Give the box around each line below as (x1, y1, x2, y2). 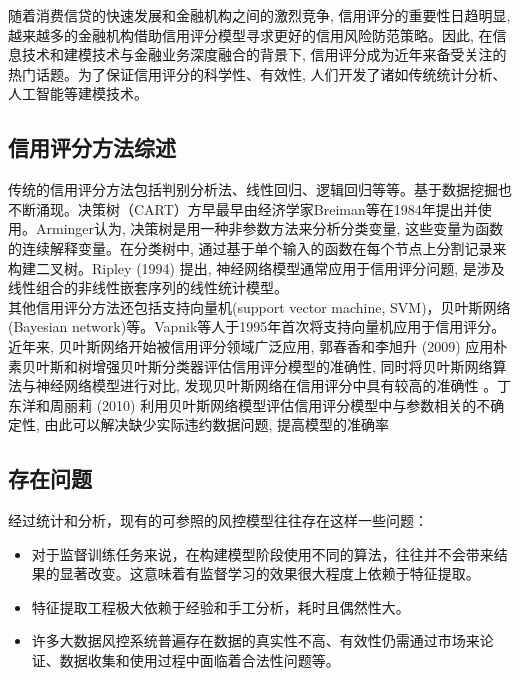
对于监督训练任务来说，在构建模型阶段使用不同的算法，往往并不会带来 (31, 543, 494, 564)
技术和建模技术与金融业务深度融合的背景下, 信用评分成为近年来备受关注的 (21, 44, 507, 65)
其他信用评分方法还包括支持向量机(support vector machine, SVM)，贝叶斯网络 (8, 296, 511, 317)
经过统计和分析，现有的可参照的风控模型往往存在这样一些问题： (8, 510, 428, 531)
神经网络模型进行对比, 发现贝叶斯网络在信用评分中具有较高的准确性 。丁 (35, 375, 512, 396)
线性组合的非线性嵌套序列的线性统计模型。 (8, 277, 288, 298)
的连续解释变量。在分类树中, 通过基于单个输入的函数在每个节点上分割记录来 (8, 237, 507, 258)
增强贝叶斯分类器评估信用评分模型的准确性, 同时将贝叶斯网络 (91, 355, 493, 376)
